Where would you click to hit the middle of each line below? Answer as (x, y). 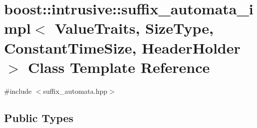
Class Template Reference (119, 67)
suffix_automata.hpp (75, 91)
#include (18, 91)
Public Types (39, 117)
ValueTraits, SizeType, (134, 28)
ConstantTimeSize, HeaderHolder (122, 47)
